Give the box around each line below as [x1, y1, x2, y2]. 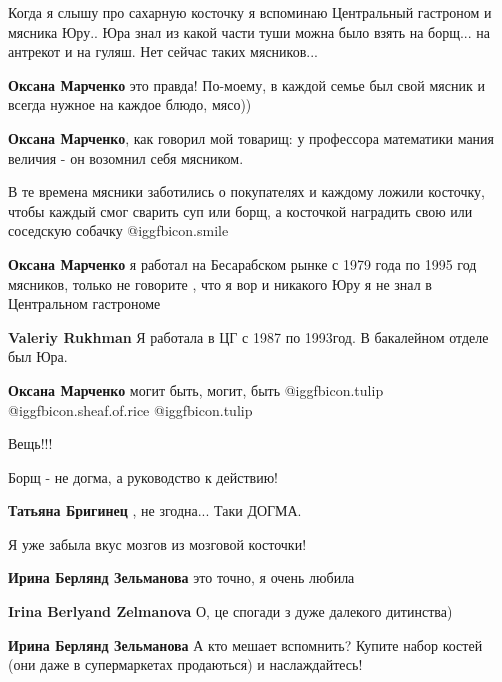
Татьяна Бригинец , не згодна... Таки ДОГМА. [8, 500, 302, 521]
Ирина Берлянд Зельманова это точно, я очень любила [8, 567, 355, 588]
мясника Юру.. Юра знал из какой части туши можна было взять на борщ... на [8, 21, 491, 42]
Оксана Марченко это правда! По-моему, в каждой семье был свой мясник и [8, 74, 485, 95]
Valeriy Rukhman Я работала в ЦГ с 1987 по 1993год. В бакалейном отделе [8, 326, 489, 347]
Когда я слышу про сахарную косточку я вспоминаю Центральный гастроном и [8, 2, 492, 22]
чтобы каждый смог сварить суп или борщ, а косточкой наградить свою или [8, 200, 473, 221]
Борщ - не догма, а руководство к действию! [8, 466, 278, 487]
